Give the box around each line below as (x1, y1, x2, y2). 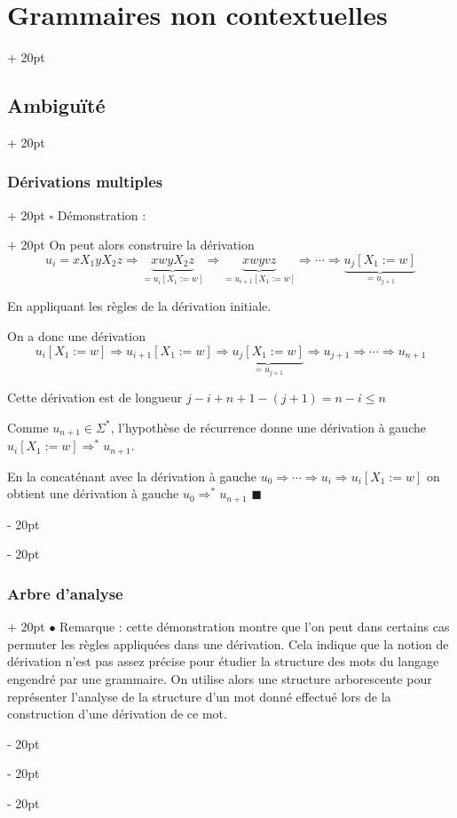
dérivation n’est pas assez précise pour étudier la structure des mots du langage (7, 652, 439, 671)
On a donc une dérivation (7, 327, 146, 345)
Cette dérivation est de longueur (7, 388, 183, 407)
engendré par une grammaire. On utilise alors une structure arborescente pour (7, 669, 432, 687)
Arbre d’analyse (7, 582, 123, 604)
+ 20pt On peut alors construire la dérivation (7, 235, 255, 254)
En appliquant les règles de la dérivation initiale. (7, 297, 272, 315)
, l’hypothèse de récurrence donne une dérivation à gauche (110, 417, 426, 436)
